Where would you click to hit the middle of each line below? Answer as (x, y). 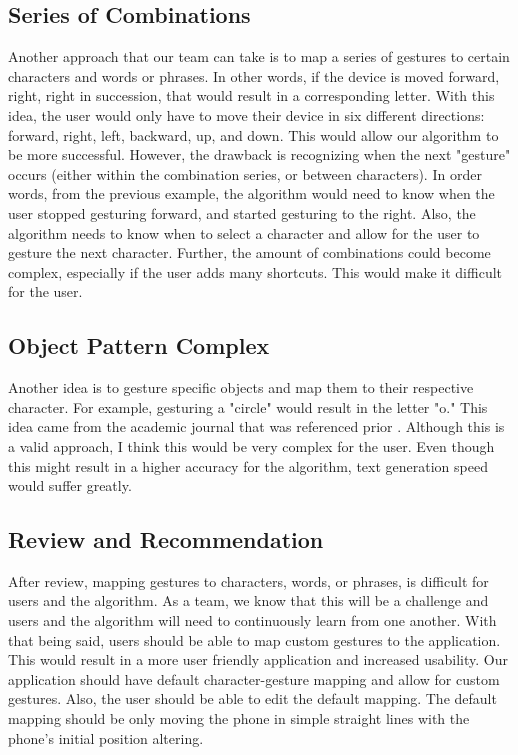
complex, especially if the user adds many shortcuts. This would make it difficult (255, 271)
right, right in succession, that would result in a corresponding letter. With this (251, 95)
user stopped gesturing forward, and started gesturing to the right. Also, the (242, 212)
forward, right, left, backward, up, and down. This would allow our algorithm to (253, 134)
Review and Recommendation (166, 539)
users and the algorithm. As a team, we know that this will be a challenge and (248, 600)
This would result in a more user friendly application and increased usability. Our (258, 659)
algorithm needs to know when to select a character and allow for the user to (244, 232)
